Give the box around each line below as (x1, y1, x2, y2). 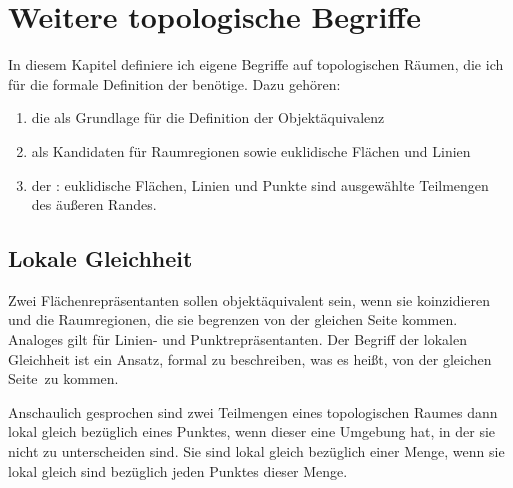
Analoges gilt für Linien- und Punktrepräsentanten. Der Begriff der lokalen (8, 329, 467, 350)
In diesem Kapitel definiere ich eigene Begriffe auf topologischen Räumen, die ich (8, 54, 504, 75)
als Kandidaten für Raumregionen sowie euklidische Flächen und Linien (31, 140, 471, 161)
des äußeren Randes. (31, 194, 157, 215)
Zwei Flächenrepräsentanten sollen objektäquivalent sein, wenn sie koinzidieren (8, 289, 491, 310)
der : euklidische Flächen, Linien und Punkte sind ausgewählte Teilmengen (31, 174, 489, 195)
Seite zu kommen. (8, 368, 119, 389)
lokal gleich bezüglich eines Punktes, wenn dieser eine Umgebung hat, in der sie (8, 421, 496, 442)
